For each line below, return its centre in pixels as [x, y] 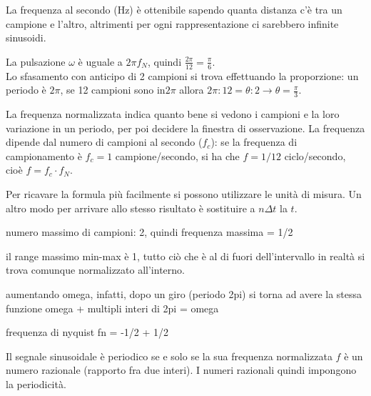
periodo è [26, 90]
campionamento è [44, 155]
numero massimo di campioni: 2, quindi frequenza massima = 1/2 [149, 232]
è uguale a [100, 61]
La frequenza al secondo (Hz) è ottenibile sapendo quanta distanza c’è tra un [174, 9]
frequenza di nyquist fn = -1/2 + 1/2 [87, 332]
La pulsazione [36, 61]
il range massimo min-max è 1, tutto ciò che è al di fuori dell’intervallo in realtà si [185, 256]
